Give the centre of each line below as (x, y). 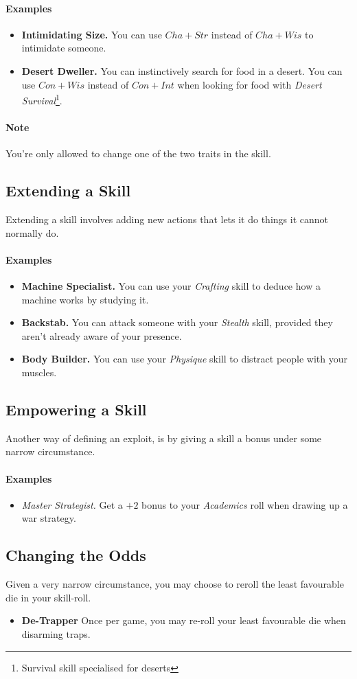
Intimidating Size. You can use (92, 34)
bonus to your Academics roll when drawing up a (245, 504)
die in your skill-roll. (48, 597)
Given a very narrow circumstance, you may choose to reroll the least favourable (175, 584)
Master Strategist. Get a (72, 504)
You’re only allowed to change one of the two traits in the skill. (138, 153)
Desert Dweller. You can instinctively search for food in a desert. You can (182, 70)
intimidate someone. (64, 48)
